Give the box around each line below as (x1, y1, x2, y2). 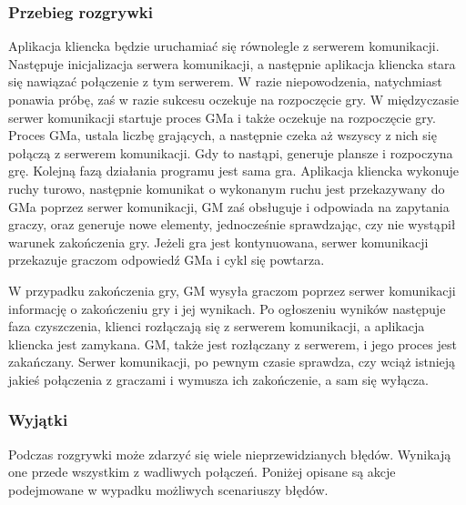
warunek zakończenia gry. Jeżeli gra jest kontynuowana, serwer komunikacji (8, 232, 429, 251)
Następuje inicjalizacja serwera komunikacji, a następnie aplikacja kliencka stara (8, 54, 456, 73)
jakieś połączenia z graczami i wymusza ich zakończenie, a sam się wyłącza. (8, 369, 429, 389)
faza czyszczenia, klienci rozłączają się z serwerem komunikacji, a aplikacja (8, 317, 425, 336)
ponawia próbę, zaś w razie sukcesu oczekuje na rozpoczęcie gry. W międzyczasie (8, 90, 460, 108)
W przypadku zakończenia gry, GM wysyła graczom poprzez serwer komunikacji (8, 280, 456, 299)
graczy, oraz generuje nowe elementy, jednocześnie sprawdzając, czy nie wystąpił (8, 215, 456, 234)
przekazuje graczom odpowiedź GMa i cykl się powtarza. (8, 250, 325, 269)
